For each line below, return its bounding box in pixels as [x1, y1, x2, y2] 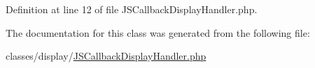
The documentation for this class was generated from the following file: [6, 25, 310, 40]
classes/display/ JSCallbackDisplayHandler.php [6, 49, 206, 63]
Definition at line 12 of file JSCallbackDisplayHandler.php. [6, 2, 258, 16]
